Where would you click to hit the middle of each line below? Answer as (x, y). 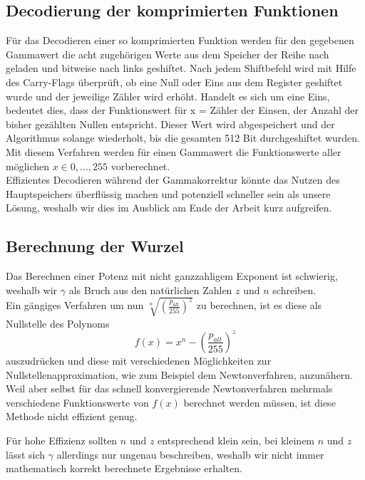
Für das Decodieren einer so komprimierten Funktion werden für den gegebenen (180, 40)
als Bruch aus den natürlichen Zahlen (150, 289)
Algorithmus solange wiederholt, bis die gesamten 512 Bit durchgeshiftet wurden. (183, 138)
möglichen (28, 166)
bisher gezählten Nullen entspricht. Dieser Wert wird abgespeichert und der (170, 124)
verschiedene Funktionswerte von (77, 402)
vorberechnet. (140, 166)
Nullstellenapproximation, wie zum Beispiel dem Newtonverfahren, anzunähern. (180, 374)
